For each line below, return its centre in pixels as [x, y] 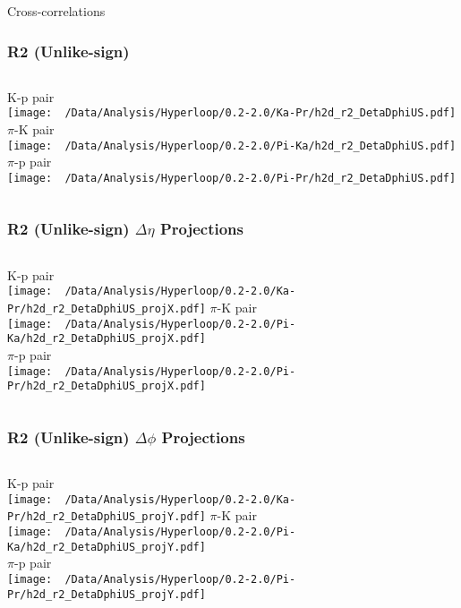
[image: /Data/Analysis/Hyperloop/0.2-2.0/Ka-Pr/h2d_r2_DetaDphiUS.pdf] [232, 113]
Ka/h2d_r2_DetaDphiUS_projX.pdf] [107, 339]
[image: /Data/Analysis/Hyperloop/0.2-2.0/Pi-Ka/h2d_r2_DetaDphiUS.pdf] [232, 146]
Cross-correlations [56, 11]
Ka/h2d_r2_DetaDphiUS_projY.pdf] [107, 547]
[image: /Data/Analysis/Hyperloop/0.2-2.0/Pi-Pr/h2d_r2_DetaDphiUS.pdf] [232, 178]
